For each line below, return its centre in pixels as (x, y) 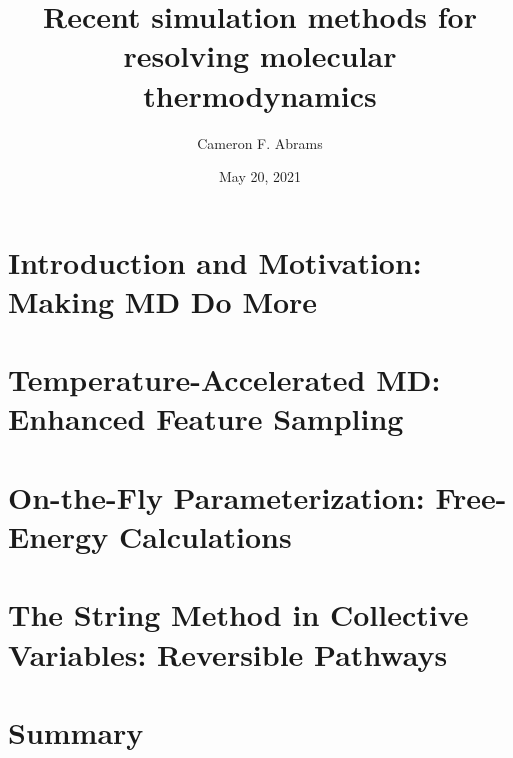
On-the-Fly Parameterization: (216, 496)
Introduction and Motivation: (215, 261)
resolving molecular (260, 55)
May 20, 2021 (260, 176)
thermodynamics (260, 94)
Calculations (205, 536)
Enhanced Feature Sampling (206, 418)
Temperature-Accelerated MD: (224, 379)
